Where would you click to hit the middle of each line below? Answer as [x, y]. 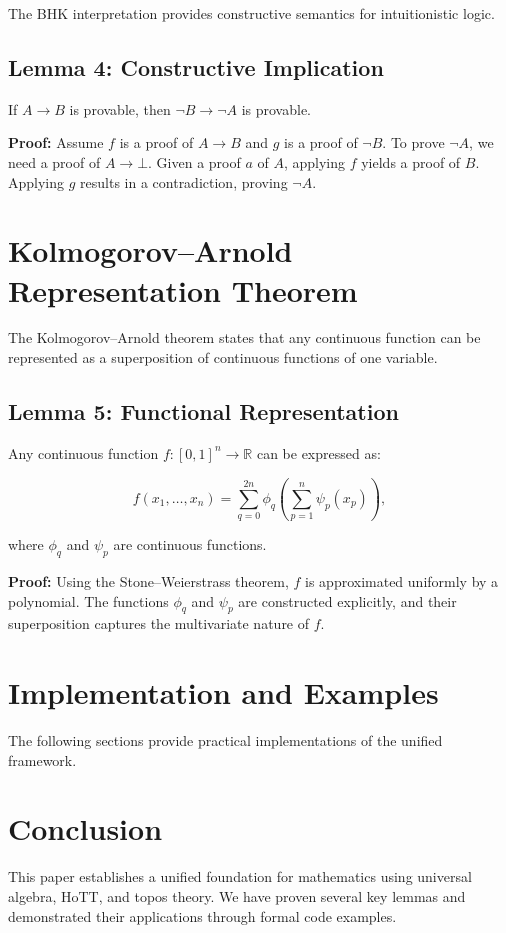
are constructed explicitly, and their [347, 600]
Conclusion [85, 828]
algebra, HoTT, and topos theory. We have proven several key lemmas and [237, 896]
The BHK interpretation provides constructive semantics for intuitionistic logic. [251, 13]
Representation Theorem [183, 289]
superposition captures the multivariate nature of [159, 623]
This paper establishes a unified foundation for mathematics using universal [240, 876]
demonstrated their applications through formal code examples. [202, 915]
